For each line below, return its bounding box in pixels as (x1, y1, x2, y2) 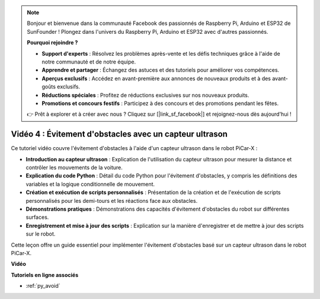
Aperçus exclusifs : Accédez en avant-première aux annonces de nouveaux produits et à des (41, 75, 271, 82)
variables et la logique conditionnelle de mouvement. (25, 180, 155, 187)
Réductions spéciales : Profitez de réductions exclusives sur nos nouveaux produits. (41, 91, 249, 98)
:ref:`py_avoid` (25, 282, 60, 290)
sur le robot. (25, 230, 56, 237)
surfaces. (25, 214, 49, 221)
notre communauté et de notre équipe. (41, 58, 136, 65)
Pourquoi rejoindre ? (27, 39, 78, 46)
